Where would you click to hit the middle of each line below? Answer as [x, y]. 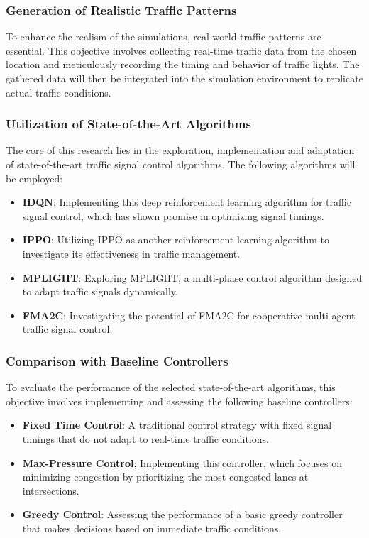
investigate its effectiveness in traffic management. [131, 253]
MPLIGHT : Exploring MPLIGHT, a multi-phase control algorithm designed [192, 277]
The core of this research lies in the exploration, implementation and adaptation [180, 150]
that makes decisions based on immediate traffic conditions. [152, 528]
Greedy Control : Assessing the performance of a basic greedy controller [182, 514]
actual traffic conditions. [59, 92]
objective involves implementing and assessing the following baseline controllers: [179, 401]
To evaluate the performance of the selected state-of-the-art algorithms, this [171, 387]
